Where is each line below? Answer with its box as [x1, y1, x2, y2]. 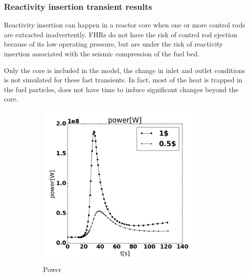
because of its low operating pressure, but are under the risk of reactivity [4, 39, 223, 49]
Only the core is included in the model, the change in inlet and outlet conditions [4, 65, 245, 75]
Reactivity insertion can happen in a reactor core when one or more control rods [4, 20, 245, 30]
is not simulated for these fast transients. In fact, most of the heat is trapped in [4, 75, 243, 85]
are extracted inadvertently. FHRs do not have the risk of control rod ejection [4, 29, 237, 39]
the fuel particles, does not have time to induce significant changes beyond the [4, 84, 239, 94]
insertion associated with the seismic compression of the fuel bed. [4, 49, 200, 58]
